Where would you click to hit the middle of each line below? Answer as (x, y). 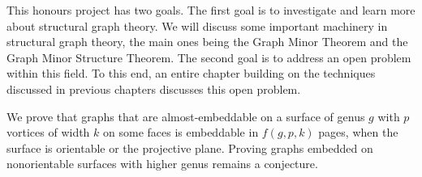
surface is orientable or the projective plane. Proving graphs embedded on (190, 147)
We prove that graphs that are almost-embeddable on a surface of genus (186, 116)
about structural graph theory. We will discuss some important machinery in (197, 25)
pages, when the (358, 132)
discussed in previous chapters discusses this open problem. (154, 88)
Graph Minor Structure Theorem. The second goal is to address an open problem (209, 57)
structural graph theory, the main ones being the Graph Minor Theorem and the (207, 42)
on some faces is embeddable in (181, 132)
